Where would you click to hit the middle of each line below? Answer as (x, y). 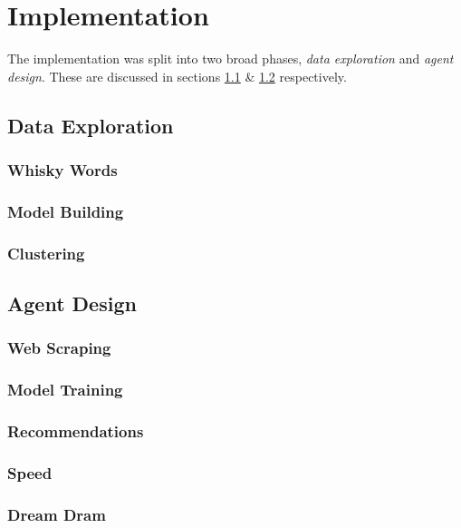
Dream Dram (57, 514)
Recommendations (76, 431)
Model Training (65, 390)
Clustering (46, 253)
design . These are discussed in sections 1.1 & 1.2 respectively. (177, 76)
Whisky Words (62, 170)
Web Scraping (59, 348)
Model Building (66, 211)
